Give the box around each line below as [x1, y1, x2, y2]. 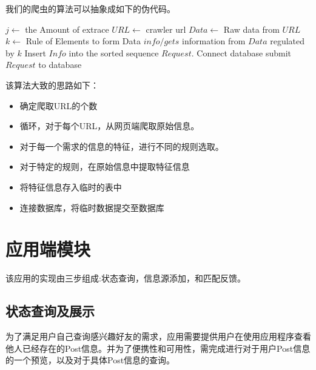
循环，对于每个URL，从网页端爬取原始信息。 [19, 119, 200, 132]
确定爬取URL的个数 [19, 99, 98, 112]
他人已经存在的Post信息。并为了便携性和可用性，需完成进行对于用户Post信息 [5, 341, 311, 354]
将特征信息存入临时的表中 [19, 180, 122, 193]
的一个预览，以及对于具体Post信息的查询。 [5, 354, 175, 366]
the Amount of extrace [25, 22, 109, 35]
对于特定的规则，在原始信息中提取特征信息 [19, 160, 190, 173]
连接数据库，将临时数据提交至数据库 [19, 201, 164, 214]
